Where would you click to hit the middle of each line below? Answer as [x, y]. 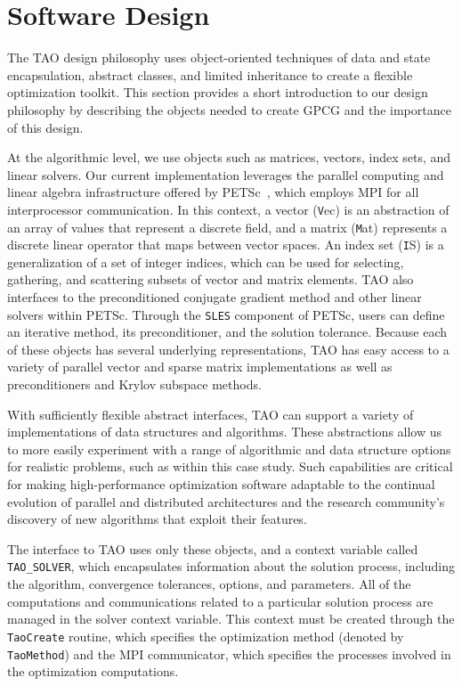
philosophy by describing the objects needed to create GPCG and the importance [229, 109]
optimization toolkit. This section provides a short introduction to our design [218, 92]
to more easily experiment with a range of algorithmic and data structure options [229, 449]
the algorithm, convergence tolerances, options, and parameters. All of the [209, 584]
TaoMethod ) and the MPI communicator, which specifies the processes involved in [229, 653]
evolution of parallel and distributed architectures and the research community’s [226, 501]
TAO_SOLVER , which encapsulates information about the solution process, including [231, 566]
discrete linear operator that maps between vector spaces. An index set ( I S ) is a [226, 245]
